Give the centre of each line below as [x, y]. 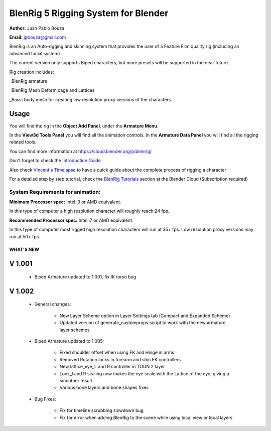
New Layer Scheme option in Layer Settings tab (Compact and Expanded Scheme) [145, 316]
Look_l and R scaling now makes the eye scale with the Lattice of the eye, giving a [144, 373]
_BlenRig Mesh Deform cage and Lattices [52, 90]
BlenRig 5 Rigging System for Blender [89, 13]
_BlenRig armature [28, 81]
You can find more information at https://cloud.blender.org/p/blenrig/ [81, 151]
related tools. [23, 142]
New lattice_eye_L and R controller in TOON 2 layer [112, 367]
